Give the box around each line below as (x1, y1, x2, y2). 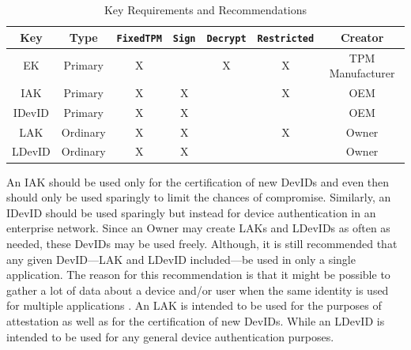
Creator (340, 28, 384, 45)
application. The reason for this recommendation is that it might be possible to (6, 266, 390, 283)
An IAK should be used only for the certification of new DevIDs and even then (6, 173, 390, 190)
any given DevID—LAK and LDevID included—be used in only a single (6, 250, 356, 267)
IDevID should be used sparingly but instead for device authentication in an (6, 204, 376, 220)
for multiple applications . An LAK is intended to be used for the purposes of (6, 297, 382, 314)
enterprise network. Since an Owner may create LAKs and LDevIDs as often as (6, 220, 390, 236)
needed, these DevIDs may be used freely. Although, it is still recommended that (6, 235, 398, 251)
